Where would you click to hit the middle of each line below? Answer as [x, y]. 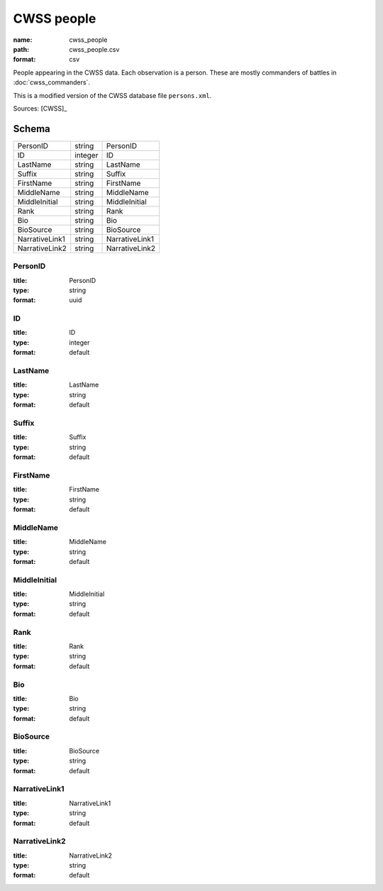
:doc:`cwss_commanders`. [51, 82]
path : [21, 49]
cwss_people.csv [94, 49]
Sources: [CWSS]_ [40, 108]
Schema [32, 129]
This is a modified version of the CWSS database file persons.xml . [112, 95]
